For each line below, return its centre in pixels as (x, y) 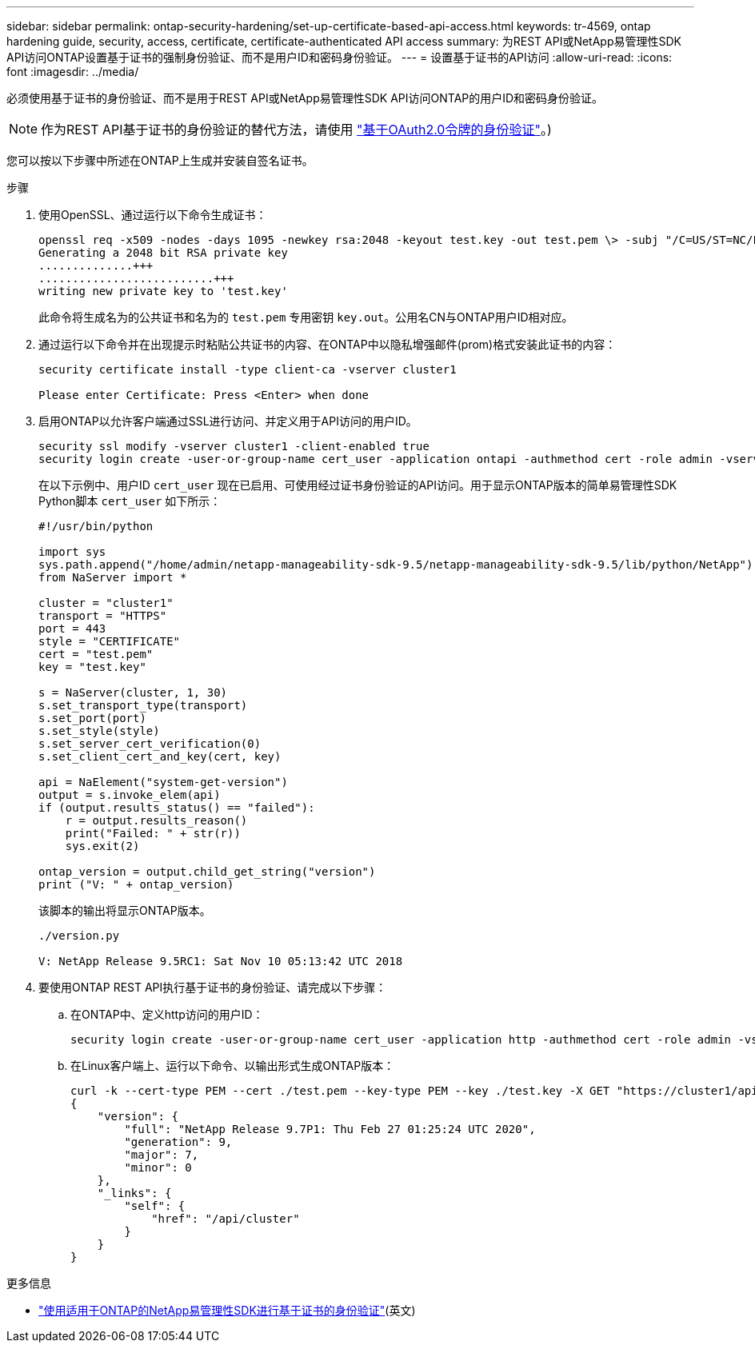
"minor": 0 (158, 1167)
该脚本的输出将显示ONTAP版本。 (125, 910)
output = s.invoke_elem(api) (130, 795)
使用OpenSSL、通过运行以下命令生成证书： (153, 215)
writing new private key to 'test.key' (163, 291)
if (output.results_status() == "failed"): (177, 808)
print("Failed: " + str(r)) (153, 833)
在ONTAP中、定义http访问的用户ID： (167, 1014)
